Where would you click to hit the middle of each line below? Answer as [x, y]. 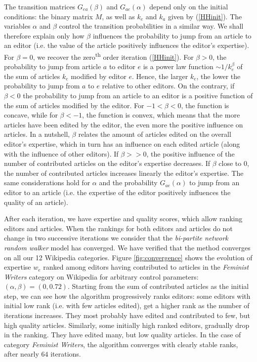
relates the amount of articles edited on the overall [155, 134]
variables [17, 26]
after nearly [21, 354]
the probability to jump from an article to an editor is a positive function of [138, 95]
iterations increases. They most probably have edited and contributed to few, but [127, 315]
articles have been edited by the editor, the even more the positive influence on [124, 124]
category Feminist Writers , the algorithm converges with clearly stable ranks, [121, 344]
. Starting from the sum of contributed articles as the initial [158, 286]
